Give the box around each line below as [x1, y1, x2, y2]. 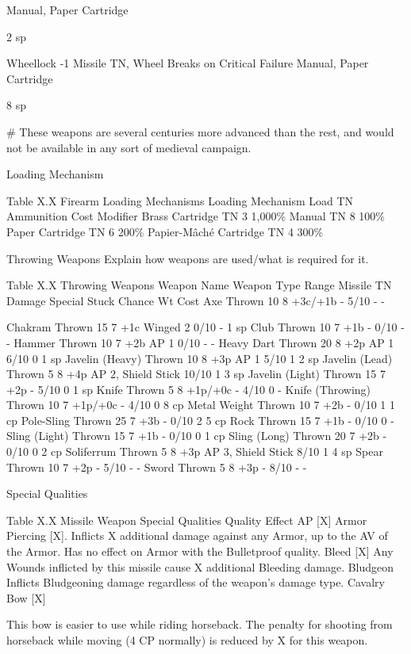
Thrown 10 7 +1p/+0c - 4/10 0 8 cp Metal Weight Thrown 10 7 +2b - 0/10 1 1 [6, 396, 396, 413]
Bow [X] [6, 589, 46, 606]
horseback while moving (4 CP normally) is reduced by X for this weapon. [6, 632, 368, 648]
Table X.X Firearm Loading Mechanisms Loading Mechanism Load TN [6, 192, 354, 208]
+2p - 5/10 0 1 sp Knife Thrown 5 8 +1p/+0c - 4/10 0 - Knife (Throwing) [6, 381, 371, 397]
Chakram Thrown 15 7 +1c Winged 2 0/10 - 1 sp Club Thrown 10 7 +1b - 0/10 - [6, 319, 405, 335]
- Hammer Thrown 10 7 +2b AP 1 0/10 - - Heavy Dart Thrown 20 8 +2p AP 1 [6, 334, 394, 350]
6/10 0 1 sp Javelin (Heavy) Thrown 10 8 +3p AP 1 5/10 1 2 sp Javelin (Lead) [6, 350, 393, 366]
